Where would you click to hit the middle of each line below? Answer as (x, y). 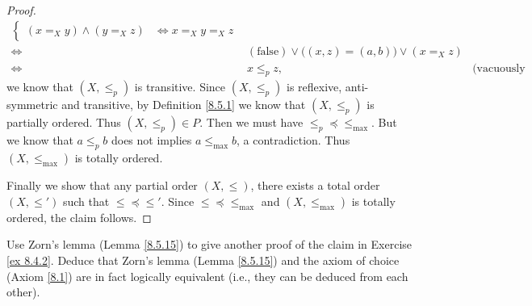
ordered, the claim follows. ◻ (79, 217)
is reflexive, (314, 87)
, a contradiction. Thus (293, 140)
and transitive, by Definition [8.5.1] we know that (184, 105)
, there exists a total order (315, 185)
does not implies (151, 140)
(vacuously (499, 68)
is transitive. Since (180, 87)
